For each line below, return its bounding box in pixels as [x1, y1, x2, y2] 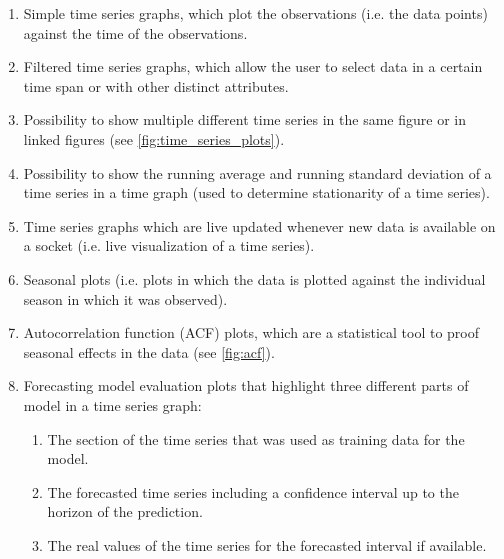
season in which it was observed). [23, 288, 228, 309]
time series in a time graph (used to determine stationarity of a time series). [23, 182, 490, 203]
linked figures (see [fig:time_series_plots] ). [23, 128, 285, 149]
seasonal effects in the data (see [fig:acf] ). [23, 341, 275, 362]
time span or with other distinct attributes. [23, 75, 289, 96]
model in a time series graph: [23, 394, 202, 415]
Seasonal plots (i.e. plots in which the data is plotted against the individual [23, 268, 486, 289]
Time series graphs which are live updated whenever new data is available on [23, 215, 496, 236]
